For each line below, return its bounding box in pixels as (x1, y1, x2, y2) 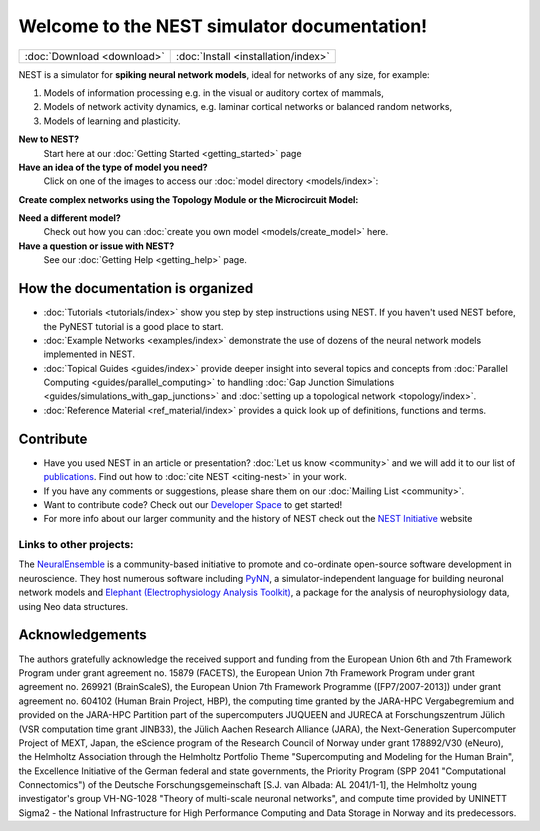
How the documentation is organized (18, 280, 254, 297)
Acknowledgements (18, 626, 147, 644)
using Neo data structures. (18, 600, 129, 612)
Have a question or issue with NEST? (18, 240, 175, 252)
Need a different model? (18, 212, 122, 224)
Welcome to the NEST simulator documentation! (18, 15, 428, 37)
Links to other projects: (18, 538, 134, 552)
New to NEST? (18, 133, 80, 145)
